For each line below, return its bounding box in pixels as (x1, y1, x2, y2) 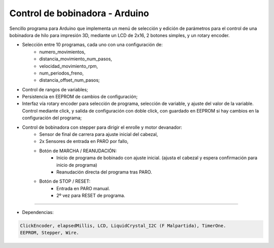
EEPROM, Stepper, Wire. (20, 230, 80, 235)
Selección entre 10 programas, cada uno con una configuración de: (22, 42, 163, 48)
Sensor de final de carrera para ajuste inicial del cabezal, (39, 131, 158, 137)
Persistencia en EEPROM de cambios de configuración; (22, 94, 138, 100)
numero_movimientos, (39, 49, 86, 55)
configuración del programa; (22, 115, 82, 121)
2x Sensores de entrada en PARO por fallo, (39, 138, 129, 145)
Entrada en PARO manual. (56, 185, 110, 191)
